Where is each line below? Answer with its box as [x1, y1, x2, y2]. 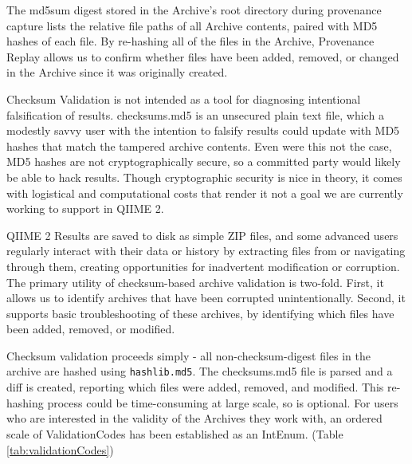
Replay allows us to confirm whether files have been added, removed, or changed [6, 48, 399, 65]
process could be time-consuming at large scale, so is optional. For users [47, 394, 398, 411]
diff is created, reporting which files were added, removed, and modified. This [6, 379, 384, 395]
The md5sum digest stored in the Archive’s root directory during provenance [6, 2, 382, 18]
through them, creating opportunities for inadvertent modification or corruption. [6, 258, 400, 274]
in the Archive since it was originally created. [6, 64, 228, 81]
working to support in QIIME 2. [6, 200, 164, 217]
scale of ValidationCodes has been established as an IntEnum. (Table [6, 425, 343, 442]
